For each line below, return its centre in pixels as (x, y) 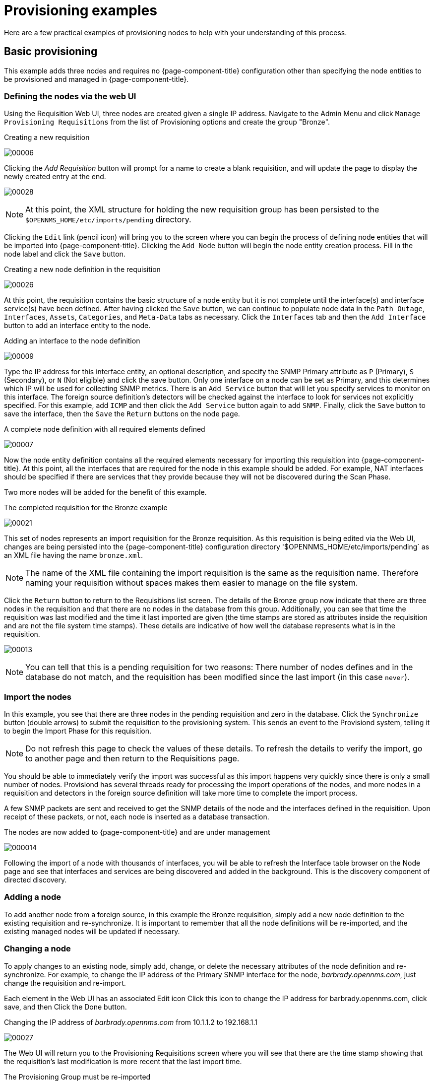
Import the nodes (38, 697)
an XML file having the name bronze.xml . (73, 555)
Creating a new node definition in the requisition (82, 270)
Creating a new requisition (47, 137)
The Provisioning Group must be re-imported (77, 1077)
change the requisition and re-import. (65, 983)
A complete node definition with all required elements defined (105, 429)
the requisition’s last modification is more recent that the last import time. (123, 1061)
